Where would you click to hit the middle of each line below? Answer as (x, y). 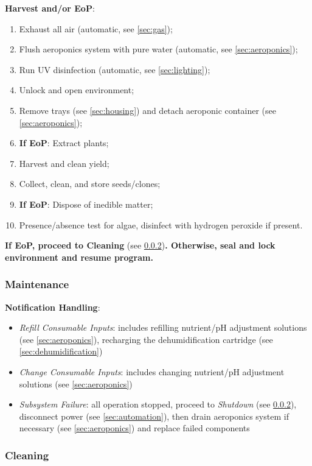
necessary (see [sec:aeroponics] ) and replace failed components (134, 428)
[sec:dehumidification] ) (61, 351)
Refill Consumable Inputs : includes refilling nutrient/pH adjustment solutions (163, 327)
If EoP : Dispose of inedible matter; (86, 204)
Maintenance (37, 284)
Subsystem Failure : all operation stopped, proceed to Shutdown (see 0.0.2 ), (158, 404)
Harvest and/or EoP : (50, 8)
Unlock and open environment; (77, 90)
